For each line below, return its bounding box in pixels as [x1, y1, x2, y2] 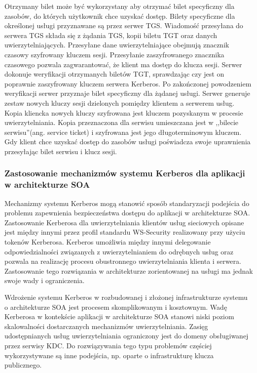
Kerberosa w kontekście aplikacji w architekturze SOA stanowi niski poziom [4, 311, 234, 322]
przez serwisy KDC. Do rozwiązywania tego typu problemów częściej [4, 340, 212, 350]
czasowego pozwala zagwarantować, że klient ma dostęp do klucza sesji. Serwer [4, 59, 242, 69]
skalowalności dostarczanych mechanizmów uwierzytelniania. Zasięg [4, 321, 208, 331]
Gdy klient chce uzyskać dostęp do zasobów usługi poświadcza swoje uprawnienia [4, 136, 251, 147]
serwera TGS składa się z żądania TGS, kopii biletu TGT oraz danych [4, 30, 218, 40]
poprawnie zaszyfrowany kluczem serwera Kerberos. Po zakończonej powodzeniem [4, 78, 252, 88]
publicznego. [4, 360, 42, 370]
